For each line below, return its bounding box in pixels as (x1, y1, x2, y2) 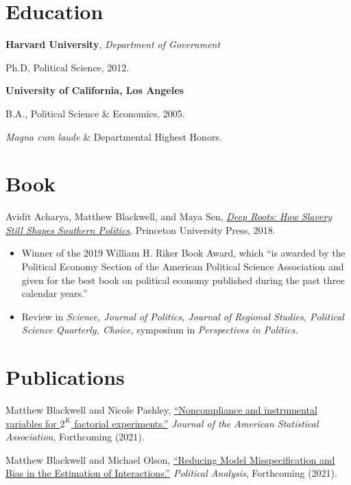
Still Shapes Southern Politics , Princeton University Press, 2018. (5, 222, 276, 237)
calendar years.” (21, 286, 88, 300)
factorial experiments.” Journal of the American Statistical (74, 416, 319, 430)
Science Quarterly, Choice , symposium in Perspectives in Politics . (21, 322, 298, 337)
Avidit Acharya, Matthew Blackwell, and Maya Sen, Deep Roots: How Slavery (5, 209, 332, 224)
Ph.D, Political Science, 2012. (5, 60, 130, 74)
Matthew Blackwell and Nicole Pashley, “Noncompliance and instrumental (5, 403, 317, 417)
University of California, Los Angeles (5, 83, 184, 97)
